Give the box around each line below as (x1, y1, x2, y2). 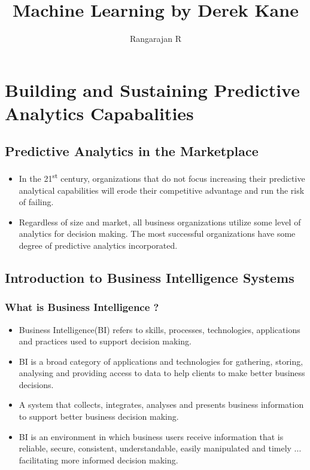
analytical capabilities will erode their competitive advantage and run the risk (19, 184, 305, 196)
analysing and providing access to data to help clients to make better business (19, 367, 305, 379)
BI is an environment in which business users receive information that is (19, 430, 284, 442)
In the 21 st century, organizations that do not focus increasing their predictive (19, 170, 305, 184)
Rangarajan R (129, 32, 181, 45)
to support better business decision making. (19, 410, 179, 423)
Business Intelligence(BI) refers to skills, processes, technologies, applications (19, 323, 300, 335)
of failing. (19, 196, 54, 208)
